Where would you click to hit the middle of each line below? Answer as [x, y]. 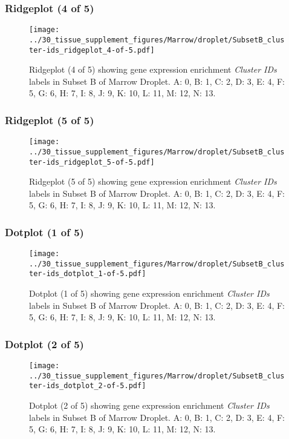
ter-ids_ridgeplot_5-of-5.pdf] [92, 162]
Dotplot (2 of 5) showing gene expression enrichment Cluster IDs [149, 405]
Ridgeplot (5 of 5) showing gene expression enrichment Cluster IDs [153, 181]
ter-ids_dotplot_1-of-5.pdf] [88, 274]
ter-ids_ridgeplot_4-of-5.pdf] [92, 50]
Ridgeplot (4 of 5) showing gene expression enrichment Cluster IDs [153, 69]
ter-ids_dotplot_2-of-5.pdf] [88, 386]
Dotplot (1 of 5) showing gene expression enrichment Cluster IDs [149, 293]
